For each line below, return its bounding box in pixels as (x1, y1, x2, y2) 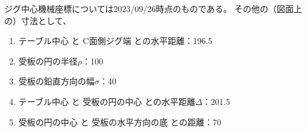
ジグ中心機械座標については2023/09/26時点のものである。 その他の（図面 (4, 2, 294, 14)
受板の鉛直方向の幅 (18, 75, 95, 87)
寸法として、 (21, 14, 71, 27)
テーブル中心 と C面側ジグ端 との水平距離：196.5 (18, 34, 212, 47)
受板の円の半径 (18, 54, 78, 67)
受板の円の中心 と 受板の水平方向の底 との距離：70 (18, 115, 221, 128)
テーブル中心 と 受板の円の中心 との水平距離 (18, 95, 195, 107)
